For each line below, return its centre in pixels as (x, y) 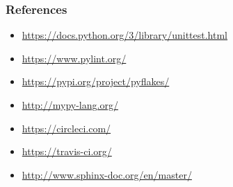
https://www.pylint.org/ (74, 58)
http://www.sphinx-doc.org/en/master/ (107, 174)
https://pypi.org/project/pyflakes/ (96, 81)
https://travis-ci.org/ (67, 151)
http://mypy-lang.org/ (70, 105)
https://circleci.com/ (66, 128)
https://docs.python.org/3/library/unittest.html (124, 35)
